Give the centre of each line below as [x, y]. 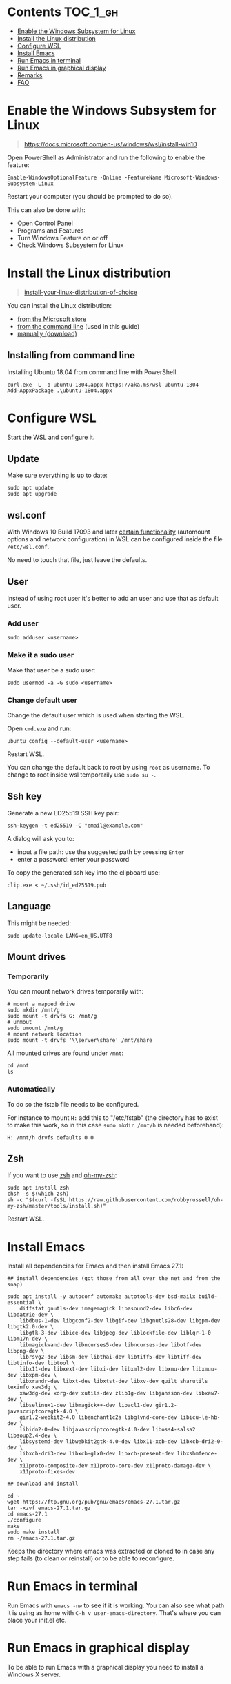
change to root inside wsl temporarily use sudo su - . [82, 775]
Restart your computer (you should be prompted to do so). [90, 196]
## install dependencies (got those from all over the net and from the [114, 1279]
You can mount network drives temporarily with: [76, 991]
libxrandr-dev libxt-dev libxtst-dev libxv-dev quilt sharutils [114, 1382]
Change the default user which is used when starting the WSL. [96, 715]
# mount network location [44, 1034]
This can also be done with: [46, 210]
